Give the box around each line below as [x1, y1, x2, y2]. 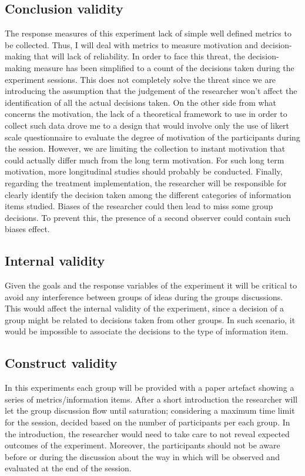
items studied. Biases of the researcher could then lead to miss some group [5, 200, 273, 212]
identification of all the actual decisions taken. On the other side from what [5, 96, 276, 108]
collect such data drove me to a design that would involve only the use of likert [5, 119, 290, 131]
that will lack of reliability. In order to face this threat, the [33, 50, 245, 62]
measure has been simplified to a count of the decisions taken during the [33, 61, 294, 73]
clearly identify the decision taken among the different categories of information [5, 188, 291, 200]
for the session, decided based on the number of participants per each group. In [5, 416, 290, 428]
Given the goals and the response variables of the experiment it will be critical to [5, 279, 297, 291]
